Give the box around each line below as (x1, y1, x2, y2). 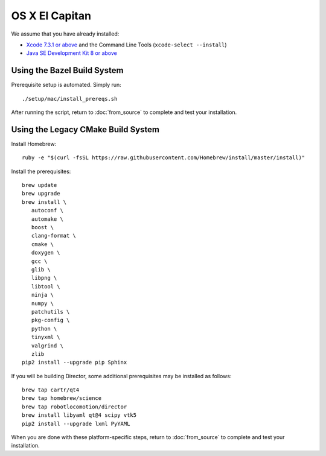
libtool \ (31, 283, 60, 290)
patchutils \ (31, 308, 70, 315)
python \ (31, 325, 57, 332)
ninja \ (31, 291, 54, 299)
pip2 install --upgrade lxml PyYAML (22, 420, 130, 427)
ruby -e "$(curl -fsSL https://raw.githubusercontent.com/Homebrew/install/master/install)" (22, 154, 305, 161)
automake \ (31, 215, 63, 223)
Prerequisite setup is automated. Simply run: (11, 81, 122, 89)
